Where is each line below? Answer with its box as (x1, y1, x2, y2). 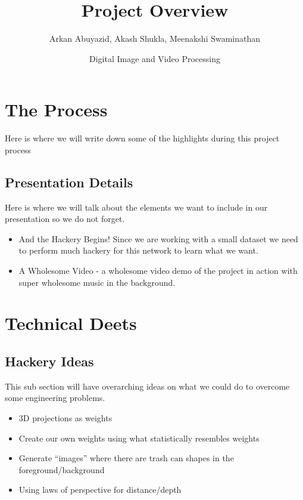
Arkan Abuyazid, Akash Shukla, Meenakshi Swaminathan (49, 32, 261, 45)
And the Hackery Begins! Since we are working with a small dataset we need (18, 232, 298, 245)
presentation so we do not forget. (5, 212, 125, 225)
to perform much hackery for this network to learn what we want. (18, 244, 258, 257)
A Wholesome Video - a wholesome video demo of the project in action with (18, 264, 298, 277)
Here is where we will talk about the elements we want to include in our (5, 200, 268, 213)
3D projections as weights (18, 411, 113, 424)
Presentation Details (5, 172, 133, 191)
